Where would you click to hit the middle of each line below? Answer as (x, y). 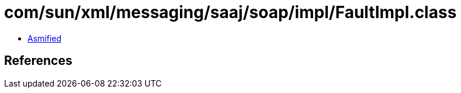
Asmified (45, 38)
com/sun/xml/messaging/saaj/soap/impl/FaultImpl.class (230, 12)
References (38, 61)
